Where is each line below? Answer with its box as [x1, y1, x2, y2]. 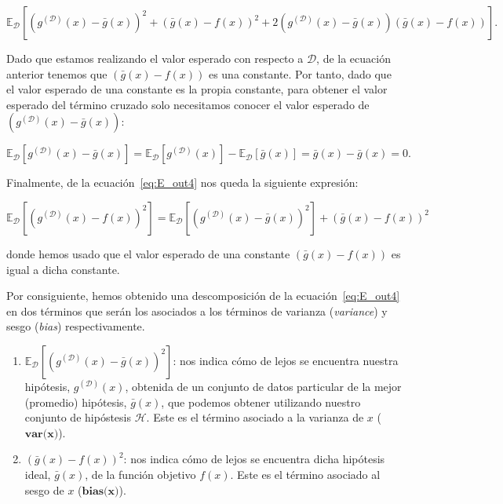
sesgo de [24, 481, 64, 498]
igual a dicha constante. [6, 261, 120, 277]
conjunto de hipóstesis [24, 409, 131, 425]
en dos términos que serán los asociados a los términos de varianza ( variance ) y [6, 302, 388, 319]
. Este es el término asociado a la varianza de [146, 409, 364, 425]
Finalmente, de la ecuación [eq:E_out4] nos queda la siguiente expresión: [6, 174, 359, 191]
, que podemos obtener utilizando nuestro [161, 393, 361, 410]
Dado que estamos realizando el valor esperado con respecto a [6, 50, 304, 66]
